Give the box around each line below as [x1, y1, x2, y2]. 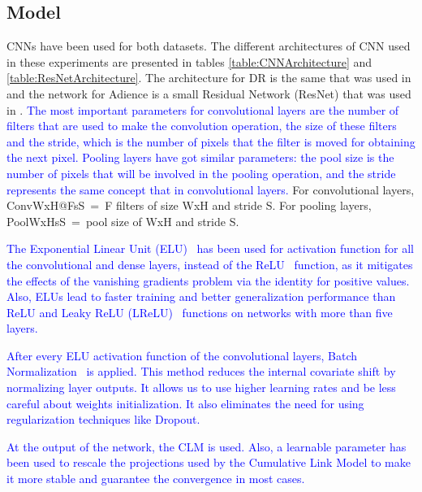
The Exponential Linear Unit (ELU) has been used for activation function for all [6, 240, 415, 257]
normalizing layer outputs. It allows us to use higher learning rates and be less [6, 379, 396, 396]
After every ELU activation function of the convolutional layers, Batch [6, 346, 358, 364]
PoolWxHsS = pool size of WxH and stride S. [6, 212, 239, 229]
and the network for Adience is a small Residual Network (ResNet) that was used [6, 85, 411, 102]
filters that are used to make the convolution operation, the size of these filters [6, 117, 397, 134]
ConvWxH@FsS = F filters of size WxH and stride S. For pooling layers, [6, 197, 372, 214]
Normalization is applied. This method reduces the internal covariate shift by [6, 363, 396, 380]
